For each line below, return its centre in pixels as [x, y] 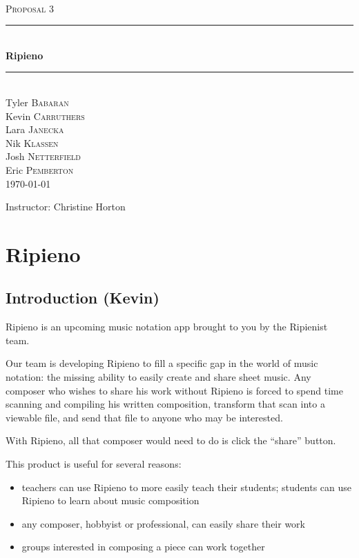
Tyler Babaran [37, 102]
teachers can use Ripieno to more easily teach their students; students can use [187, 487]
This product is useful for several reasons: [94, 464]
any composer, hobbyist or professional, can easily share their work [163, 523]
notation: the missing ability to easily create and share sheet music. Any [158, 377]
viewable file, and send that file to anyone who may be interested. [144, 417]
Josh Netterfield [43, 156]
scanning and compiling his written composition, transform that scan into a [165, 404]
